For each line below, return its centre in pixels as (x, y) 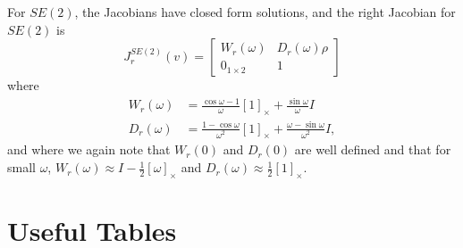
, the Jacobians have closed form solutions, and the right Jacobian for (265, 12)
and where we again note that (89, 149)
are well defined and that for (373, 149)
